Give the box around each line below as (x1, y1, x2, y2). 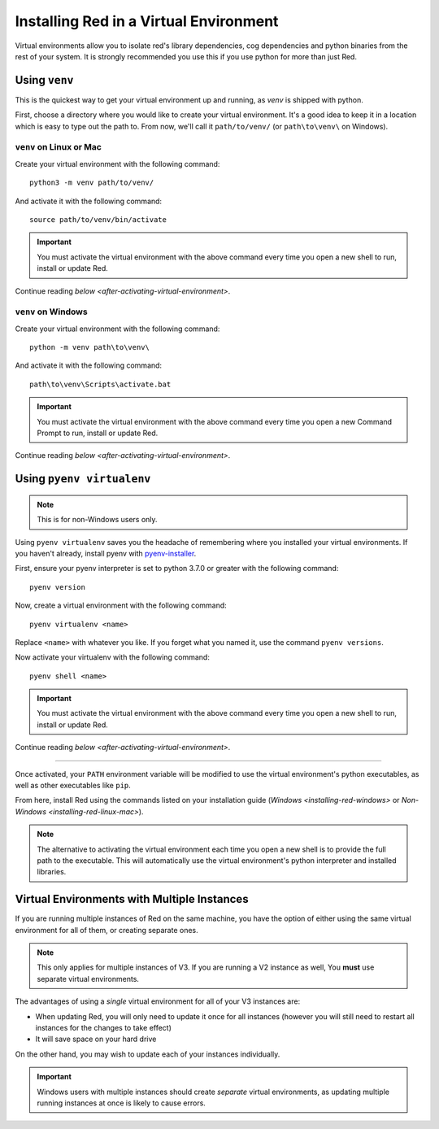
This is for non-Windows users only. (37, 515, 158, 525)
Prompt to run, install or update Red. (37, 428, 159, 438)
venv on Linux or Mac (15, 142, 102, 153)
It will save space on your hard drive (35, 1034, 157, 1044)
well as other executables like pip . (15, 781, 132, 791)
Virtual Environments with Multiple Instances (15, 892, 249, 906)
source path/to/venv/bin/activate (29, 215, 167, 224)
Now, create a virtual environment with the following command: (15, 600, 227, 610)
